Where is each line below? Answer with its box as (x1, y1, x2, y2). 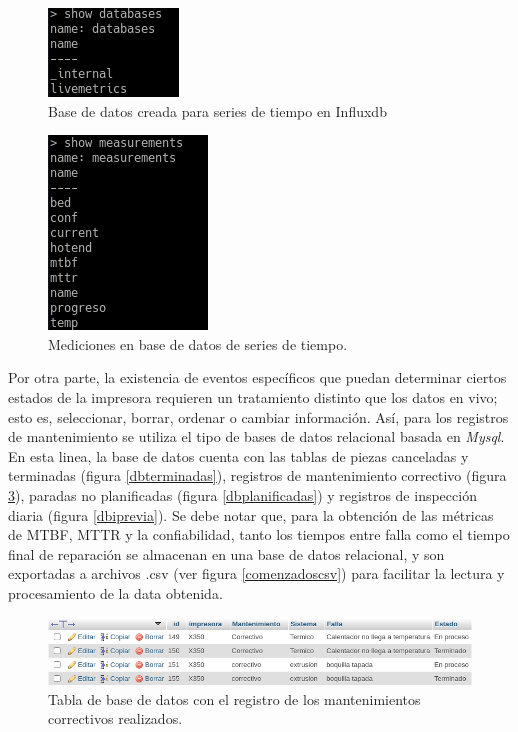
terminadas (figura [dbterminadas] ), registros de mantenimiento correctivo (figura (8, 465, 507, 486)
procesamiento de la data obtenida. (8, 582, 223, 603)
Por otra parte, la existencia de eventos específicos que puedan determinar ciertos (8, 367, 507, 388)
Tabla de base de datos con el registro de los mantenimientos (48, 688, 421, 709)
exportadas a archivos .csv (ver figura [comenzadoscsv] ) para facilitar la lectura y (8, 563, 505, 584)
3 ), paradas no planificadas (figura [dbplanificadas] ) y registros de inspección (8, 484, 477, 505)
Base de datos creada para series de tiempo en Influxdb (48, 100, 387, 121)
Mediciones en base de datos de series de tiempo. (48, 333, 348, 354)
